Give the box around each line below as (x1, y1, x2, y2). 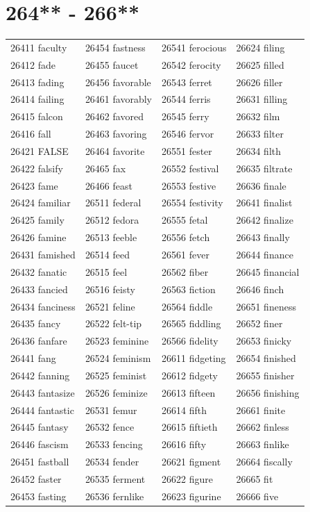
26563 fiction (162, 281, 216, 296)
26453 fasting (10, 488, 67, 503)
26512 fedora (85, 213, 139, 227)
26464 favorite (85, 143, 145, 158)
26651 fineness (236, 299, 296, 313)
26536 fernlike (85, 488, 144, 503)
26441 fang (10, 351, 56, 365)
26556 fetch (162, 230, 210, 245)
